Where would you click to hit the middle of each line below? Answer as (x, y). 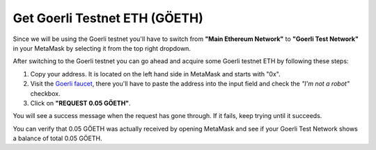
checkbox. (45, 93)
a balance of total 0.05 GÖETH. (57, 138)
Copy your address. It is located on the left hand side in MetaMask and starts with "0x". (156, 74)
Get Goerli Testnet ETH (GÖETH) (108, 18)
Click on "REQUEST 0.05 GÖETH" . (81, 103)
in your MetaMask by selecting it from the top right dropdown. (102, 48)
